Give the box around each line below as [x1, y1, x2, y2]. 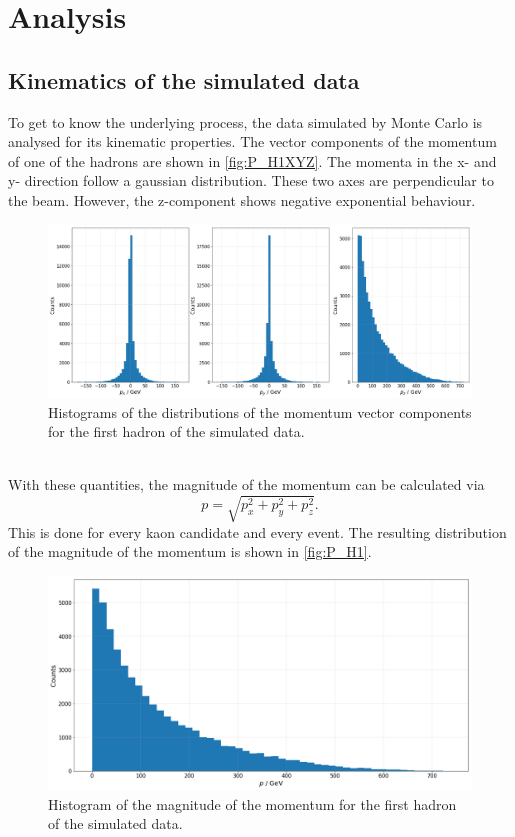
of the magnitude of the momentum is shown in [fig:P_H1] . [8, 541, 372, 562]
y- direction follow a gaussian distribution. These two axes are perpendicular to [8, 170, 494, 191]
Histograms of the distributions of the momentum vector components [48, 401, 472, 422]
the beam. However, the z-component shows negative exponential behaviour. [8, 189, 476, 210]
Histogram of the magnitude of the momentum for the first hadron [48, 793, 457, 814]
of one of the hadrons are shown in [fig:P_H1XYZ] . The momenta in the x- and [8, 150, 497, 171]
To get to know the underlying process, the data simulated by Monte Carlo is [8, 111, 483, 132]
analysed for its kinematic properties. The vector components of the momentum [8, 131, 497, 152]
